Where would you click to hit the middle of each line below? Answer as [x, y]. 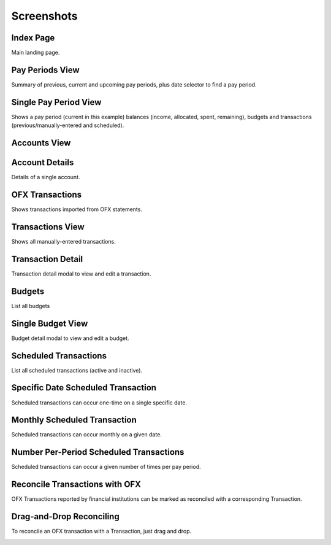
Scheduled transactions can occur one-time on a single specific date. [99, 403]
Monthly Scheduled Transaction [74, 420]
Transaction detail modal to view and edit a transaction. [81, 274]
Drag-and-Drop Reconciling [65, 516]
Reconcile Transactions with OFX [76, 485]
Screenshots [44, 16]
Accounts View [41, 143]
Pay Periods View [45, 70]
